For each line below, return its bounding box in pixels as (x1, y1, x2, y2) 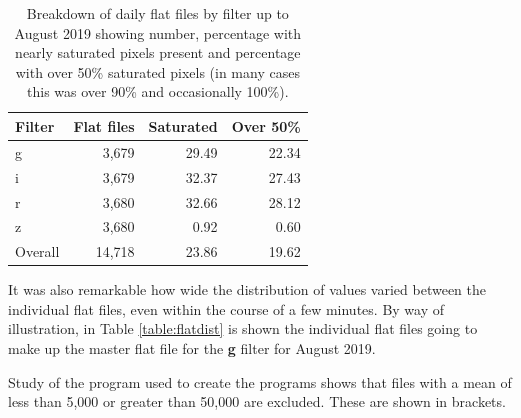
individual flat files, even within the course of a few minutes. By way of (8, 298, 445, 319)
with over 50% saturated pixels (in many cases (15, 61, 300, 82)
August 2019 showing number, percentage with (14, 22, 302, 43)
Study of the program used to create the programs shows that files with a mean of (8, 371, 512, 392)
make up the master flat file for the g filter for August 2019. (8, 338, 376, 359)
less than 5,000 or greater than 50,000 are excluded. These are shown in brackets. (8, 391, 506, 412)
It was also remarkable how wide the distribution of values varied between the (8, 279, 486, 300)
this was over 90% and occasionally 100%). (27, 81, 289, 102)
